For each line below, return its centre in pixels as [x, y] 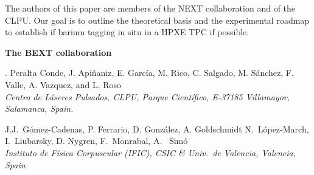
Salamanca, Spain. [39, 108]
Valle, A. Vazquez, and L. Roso [63, 84]
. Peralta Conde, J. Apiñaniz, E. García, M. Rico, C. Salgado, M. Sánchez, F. [149, 73]
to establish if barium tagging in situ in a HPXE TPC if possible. [127, 32]
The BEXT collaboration [58, 52]
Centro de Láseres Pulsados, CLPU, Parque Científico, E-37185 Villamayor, [148, 96]
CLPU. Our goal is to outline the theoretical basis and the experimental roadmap [157, 20]
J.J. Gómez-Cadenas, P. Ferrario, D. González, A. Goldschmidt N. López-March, [157, 129]
